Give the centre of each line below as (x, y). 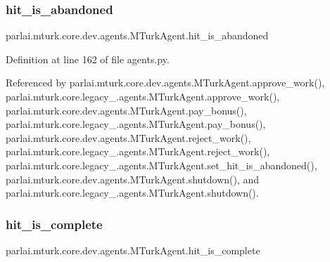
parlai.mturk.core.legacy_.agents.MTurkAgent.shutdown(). (132, 193)
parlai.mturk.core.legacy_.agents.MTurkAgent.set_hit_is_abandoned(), (161, 165)
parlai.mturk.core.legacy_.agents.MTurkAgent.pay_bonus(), (136, 124)
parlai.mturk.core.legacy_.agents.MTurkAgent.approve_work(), (143, 96)
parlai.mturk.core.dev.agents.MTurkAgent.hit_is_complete (133, 250)
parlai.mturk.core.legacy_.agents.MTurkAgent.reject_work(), (138, 151)
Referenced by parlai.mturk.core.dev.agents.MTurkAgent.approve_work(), (165, 83)
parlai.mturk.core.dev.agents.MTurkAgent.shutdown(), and (133, 179)
